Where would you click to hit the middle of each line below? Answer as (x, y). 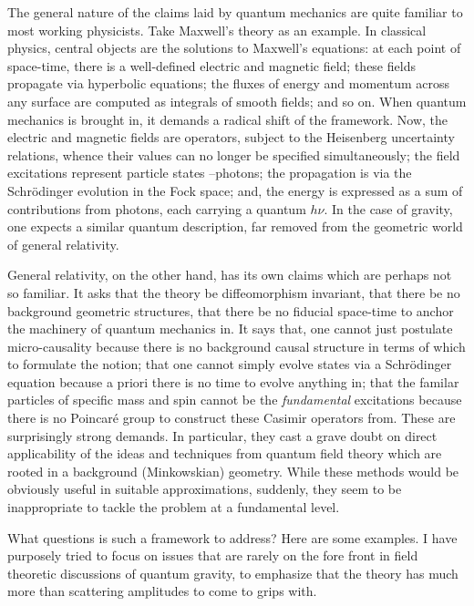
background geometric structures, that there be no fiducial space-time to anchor (231, 310)
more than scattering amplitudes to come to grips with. (162, 591)
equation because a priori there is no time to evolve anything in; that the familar (233, 381)
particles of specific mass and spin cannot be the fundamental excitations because (235, 400)
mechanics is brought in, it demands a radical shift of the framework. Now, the (228, 119)
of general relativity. (63, 244)
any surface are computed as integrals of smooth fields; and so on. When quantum (237, 101)
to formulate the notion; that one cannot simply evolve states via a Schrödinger (230, 364)
